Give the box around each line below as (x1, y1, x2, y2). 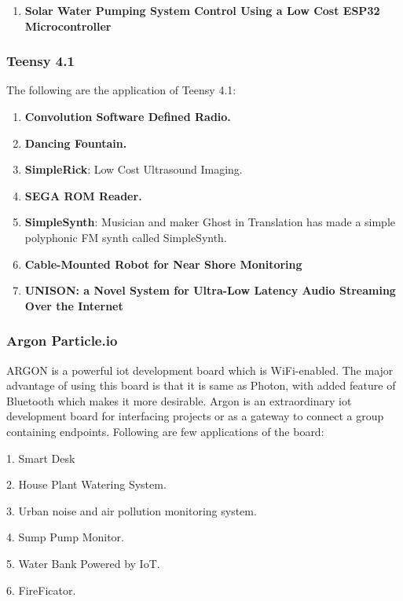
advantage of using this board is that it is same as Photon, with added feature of (6, 377, 396, 394)
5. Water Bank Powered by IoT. (6, 555, 160, 571)
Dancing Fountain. (24, 134, 127, 151)
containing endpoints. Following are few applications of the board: (6, 423, 324, 439)
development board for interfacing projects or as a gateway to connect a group (6, 408, 384, 424)
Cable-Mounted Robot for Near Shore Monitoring (24, 255, 302, 272)
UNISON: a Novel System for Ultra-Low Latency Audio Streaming (24, 282, 396, 299)
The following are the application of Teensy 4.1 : (6, 82, 236, 98)
